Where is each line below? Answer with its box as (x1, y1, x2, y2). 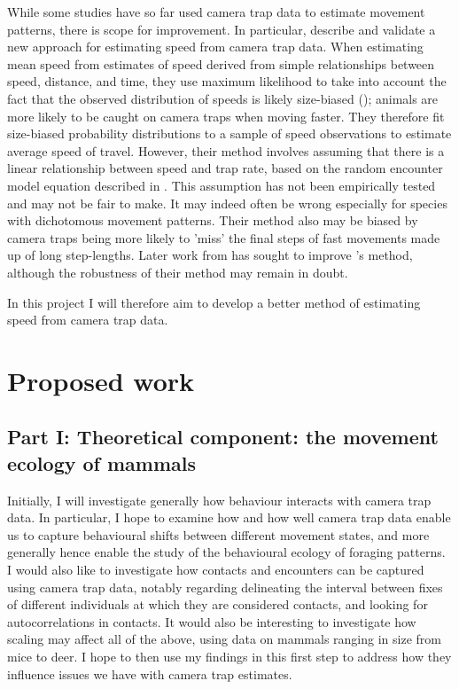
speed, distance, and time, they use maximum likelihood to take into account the (7, 72, 447, 90)
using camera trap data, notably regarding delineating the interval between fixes (7, 577, 443, 596)
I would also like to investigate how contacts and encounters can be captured (7, 560, 424, 579)
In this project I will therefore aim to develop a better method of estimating (7, 293, 421, 311)
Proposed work (7, 362, 195, 398)
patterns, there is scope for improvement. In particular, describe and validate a (7, 20, 436, 38)
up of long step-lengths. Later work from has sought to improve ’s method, (7, 246, 413, 264)
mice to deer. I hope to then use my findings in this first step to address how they (7, 647, 452, 665)
